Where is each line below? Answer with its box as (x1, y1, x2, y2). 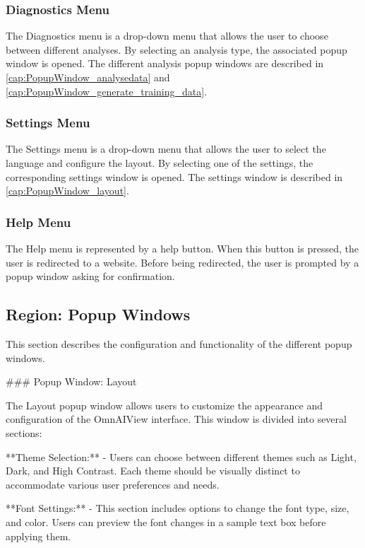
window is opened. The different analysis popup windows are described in (6, 56, 324, 71)
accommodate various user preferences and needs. (6, 477, 220, 491)
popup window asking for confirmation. (6, 269, 175, 284)
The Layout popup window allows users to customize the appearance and (6, 397, 323, 412)
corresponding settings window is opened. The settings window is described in (6, 169, 343, 184)
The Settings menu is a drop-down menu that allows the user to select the (6, 141, 326, 156)
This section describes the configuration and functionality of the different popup (6, 336, 352, 351)
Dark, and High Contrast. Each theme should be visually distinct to (6, 463, 300, 478)
